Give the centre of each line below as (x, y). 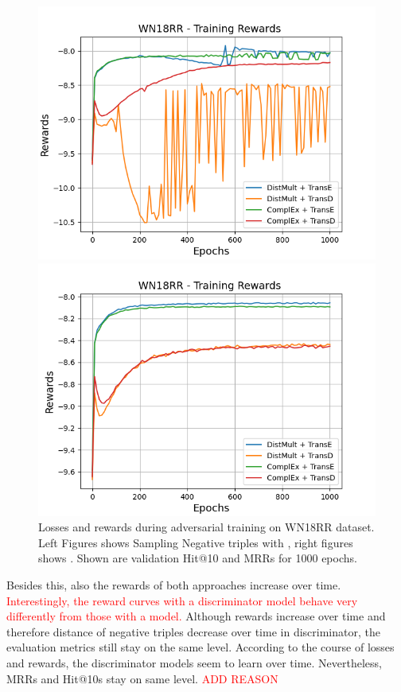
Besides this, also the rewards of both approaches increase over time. (174, 584)
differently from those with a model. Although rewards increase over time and (196, 616)
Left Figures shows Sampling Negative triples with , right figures (196, 542)
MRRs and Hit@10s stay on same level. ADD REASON (142, 678)
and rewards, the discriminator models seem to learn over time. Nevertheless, (195, 662)
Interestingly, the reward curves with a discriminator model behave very (182, 600)
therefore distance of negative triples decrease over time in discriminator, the (193, 631)
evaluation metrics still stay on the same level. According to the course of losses (200, 647)
